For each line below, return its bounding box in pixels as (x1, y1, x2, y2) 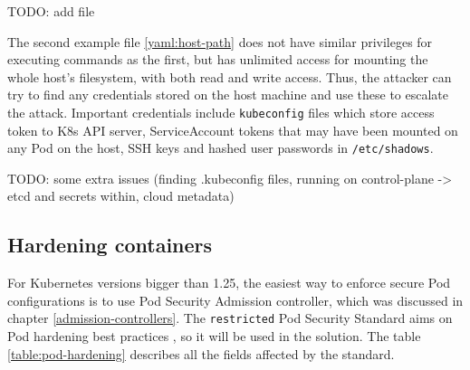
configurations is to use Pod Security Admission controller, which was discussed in (7, 290, 464, 309)
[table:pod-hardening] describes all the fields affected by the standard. (7, 344, 395, 363)
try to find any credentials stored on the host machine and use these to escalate (7, 85, 449, 104)
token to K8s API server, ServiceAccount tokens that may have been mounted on (7, 120, 458, 139)
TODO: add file (7, 2, 95, 20)
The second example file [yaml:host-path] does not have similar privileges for (7, 32, 433, 51)
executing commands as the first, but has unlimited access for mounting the (7, 50, 428, 69)
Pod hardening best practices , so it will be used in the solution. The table (7, 327, 421, 346)
